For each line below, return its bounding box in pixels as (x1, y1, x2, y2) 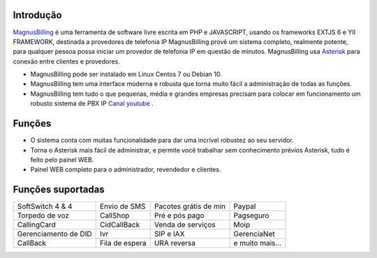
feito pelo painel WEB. (30, 155, 94, 164)
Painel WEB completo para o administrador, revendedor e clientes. (30, 165, 221, 174)
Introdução (13, 9, 62, 21)
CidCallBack (100, 220, 140, 230)
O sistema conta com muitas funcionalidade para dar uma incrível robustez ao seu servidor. (30, 136, 295, 145)
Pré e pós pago (154, 210, 205, 220)
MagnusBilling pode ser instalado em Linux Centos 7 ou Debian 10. (30, 70, 223, 78)
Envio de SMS (100, 201, 146, 211)
